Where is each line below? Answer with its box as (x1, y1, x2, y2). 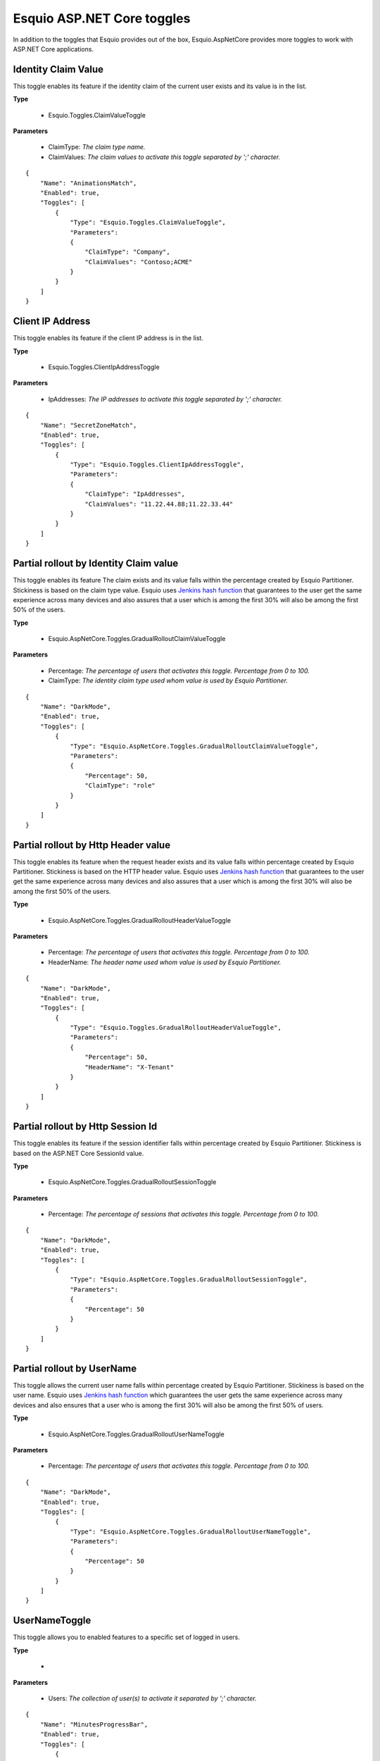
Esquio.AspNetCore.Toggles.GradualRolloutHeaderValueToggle (48, 916, 232, 924)
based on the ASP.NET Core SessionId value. (13, 1149, 144, 1157)
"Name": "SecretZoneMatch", (39, 421, 137, 429)
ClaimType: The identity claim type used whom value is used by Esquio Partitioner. (48, 676, 289, 685)
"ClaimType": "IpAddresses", (84, 490, 186, 498)
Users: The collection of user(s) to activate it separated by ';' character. (48, 1694, 257, 1703)
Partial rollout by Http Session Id (13, 1121, 158, 1133)
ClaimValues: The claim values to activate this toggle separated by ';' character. (48, 152, 281, 161)
